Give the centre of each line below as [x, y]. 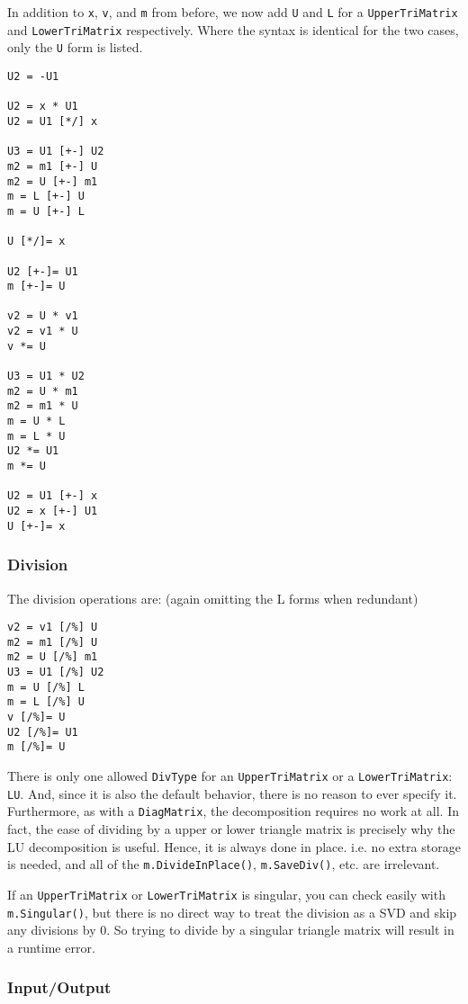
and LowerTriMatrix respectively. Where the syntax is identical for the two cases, [233, 29]
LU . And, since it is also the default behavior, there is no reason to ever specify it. [232, 793]
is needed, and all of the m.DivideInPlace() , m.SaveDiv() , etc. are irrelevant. [224, 864]
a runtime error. [51, 947]
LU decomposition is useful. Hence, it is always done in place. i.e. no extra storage [234, 846]
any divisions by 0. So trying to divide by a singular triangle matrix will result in [231, 930]
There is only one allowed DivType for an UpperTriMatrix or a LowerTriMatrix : [230, 776]
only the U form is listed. [75, 47]
